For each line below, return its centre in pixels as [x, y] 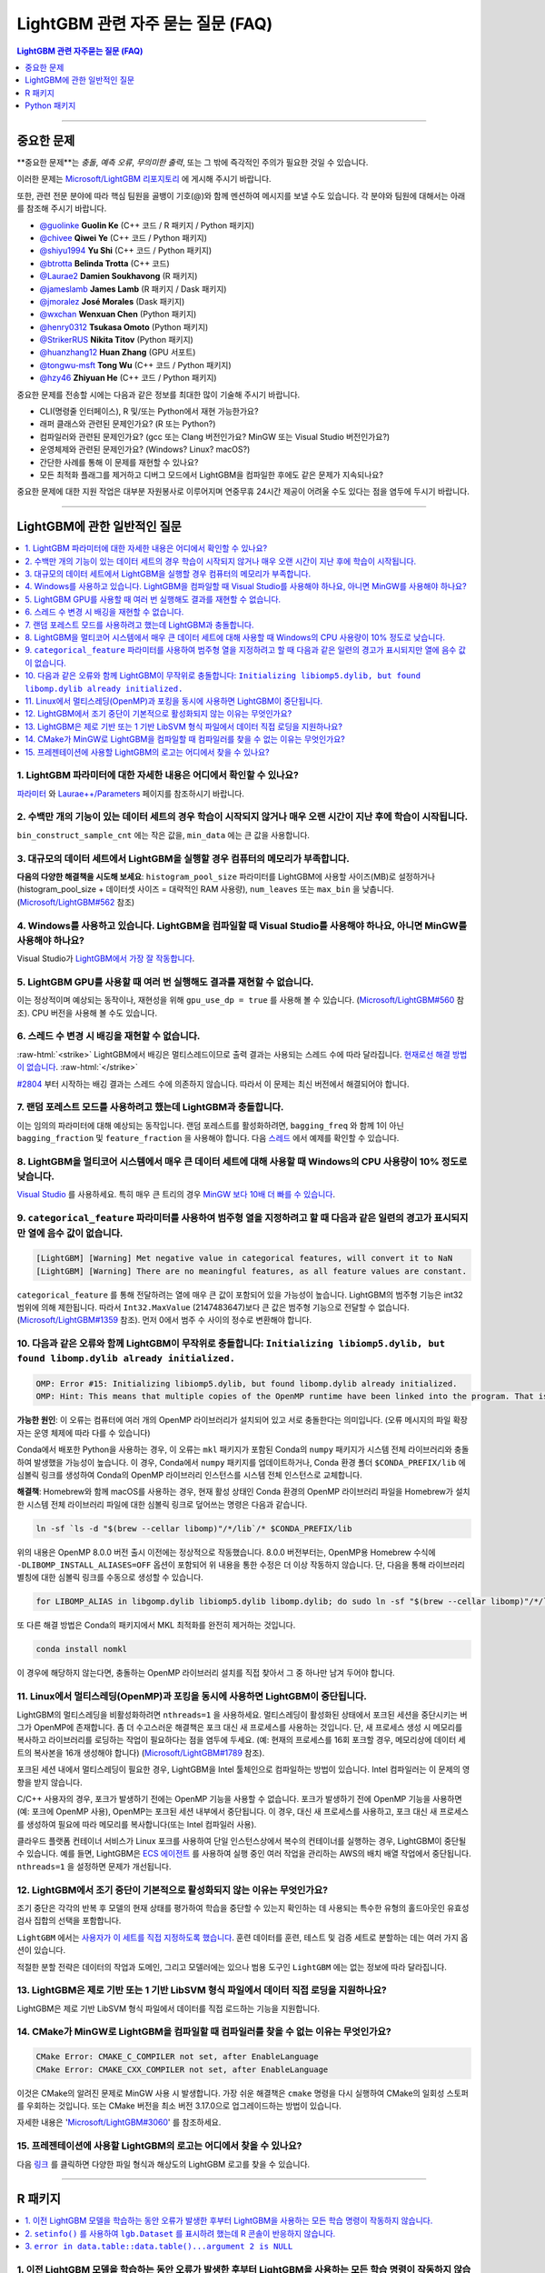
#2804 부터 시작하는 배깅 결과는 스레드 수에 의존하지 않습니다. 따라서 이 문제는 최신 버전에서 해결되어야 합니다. [213, 1084]
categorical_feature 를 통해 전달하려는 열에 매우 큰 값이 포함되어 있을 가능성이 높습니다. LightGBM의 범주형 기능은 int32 [240, 1295]
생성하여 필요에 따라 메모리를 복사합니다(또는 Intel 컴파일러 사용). [141, 1824]
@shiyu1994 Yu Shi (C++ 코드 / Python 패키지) [126, 251]
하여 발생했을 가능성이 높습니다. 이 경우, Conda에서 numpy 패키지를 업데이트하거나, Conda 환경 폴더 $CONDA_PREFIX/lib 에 [242, 1462]
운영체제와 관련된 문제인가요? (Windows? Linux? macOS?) [145, 449]
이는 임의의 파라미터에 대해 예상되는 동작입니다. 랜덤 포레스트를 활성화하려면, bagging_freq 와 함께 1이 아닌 [210, 1125]
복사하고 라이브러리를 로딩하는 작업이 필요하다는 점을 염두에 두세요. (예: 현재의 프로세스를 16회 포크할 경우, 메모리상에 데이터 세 [242, 1740]
